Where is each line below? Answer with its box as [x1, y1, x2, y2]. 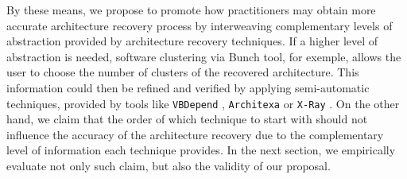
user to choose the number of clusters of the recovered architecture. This [6, 64, 359, 80]
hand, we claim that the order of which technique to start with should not [6, 111, 368, 127]
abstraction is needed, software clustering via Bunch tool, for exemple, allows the [6, 48, 401, 64]
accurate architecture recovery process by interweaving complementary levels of [6, 17, 393, 33]
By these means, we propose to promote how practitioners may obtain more [6, 2, 376, 18]
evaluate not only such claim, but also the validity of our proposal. [6, 158, 331, 173]
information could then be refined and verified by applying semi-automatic [6, 79, 370, 95]
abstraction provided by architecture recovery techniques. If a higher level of [6, 33, 378, 49]
